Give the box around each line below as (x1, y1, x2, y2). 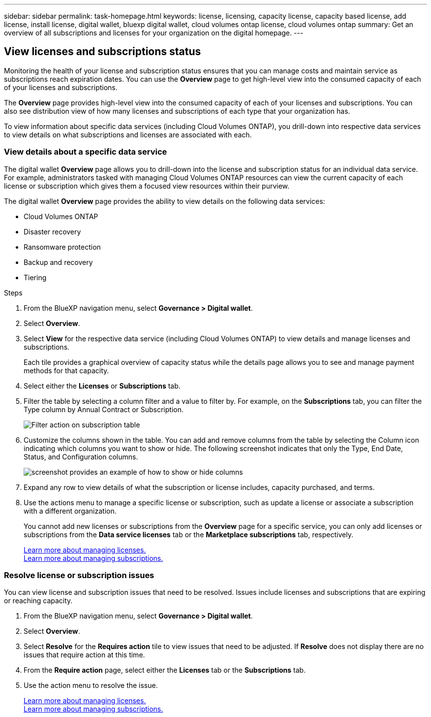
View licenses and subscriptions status (4, 45, 201, 58)
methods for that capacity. (24, 366, 109, 375)
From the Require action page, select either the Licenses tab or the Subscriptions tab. (24, 666, 306, 675)
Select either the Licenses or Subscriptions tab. (24, 381, 181, 390)
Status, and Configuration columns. (24, 452, 138, 461)
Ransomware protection (24, 242, 101, 251)
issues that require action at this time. (24, 651, 145, 659)
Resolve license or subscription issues (4, 570, 154, 580)
